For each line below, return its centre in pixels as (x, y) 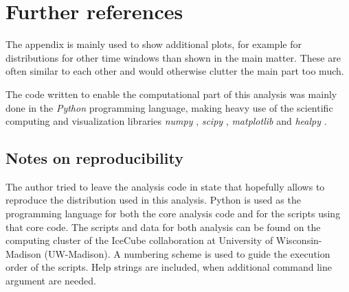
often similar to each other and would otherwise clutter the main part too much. (175, 71)
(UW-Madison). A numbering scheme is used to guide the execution (187, 253)
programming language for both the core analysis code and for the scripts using (173, 214)
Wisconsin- (299, 240)
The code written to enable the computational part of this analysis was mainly (171, 94)
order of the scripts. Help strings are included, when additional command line (169, 267)
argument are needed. (51, 281)
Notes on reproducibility (94, 158)
